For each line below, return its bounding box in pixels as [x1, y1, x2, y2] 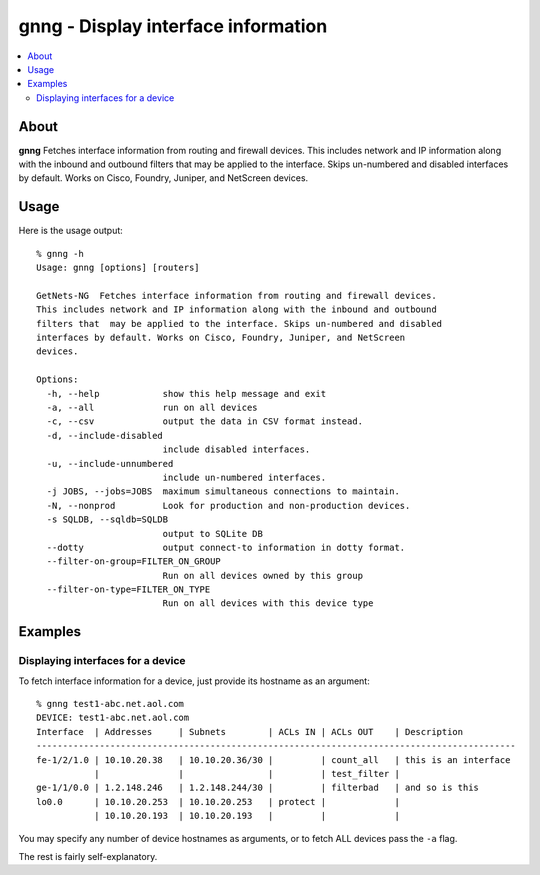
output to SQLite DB [162, 528, 264, 539]
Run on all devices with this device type [162, 598, 374, 609]
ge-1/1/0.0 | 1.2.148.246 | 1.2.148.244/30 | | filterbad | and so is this [36, 782, 480, 794]
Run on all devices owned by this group [162, 570, 364, 581]
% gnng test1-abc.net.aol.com [36, 698, 185, 710]
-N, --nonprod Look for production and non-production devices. [46, 500, 411, 511]
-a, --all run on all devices [46, 402, 259, 413]
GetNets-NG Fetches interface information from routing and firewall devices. [36, 290, 437, 301]
